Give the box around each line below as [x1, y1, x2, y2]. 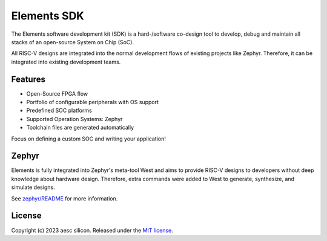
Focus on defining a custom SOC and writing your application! [11, 135, 167, 142]
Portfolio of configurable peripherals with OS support [26, 99, 159, 106]
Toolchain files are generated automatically [26, 124, 134, 131]
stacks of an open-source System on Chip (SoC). [11, 38, 134, 45]
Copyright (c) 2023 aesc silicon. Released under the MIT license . [11, 226, 174, 234]
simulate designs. [11, 183, 55, 191]
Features [11, 74, 45, 84]
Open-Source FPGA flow [26, 90, 88, 97]
